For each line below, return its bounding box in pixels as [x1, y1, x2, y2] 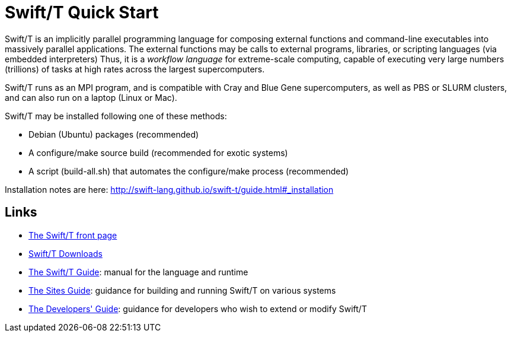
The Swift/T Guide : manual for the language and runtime [28, 266, 248, 277]
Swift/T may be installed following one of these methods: [5, 110, 227, 121]
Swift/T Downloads [28, 248, 103, 259]
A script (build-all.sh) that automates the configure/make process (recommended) [28, 166, 349, 176]
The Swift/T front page [28, 230, 117, 240]
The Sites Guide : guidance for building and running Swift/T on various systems [28, 285, 336, 295]
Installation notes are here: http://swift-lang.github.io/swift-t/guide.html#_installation [5, 184, 334, 195]
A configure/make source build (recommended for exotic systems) [28, 147, 288, 158]
